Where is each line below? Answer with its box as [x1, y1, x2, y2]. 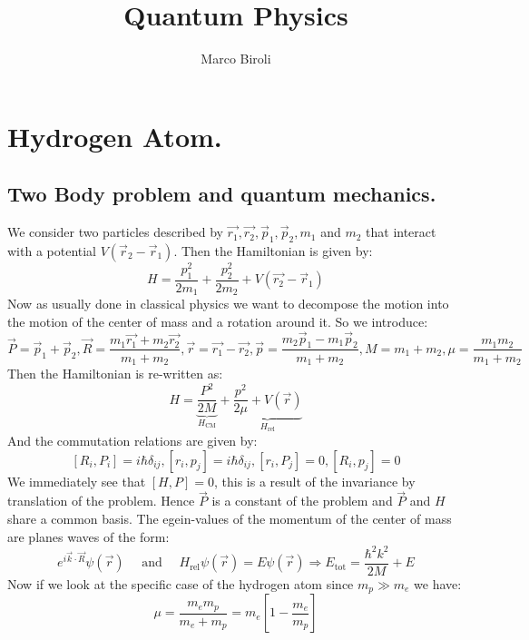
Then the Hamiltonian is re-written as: [7, 363, 223, 382]
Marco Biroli [201, 49, 271, 68]
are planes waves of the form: [7, 527, 170, 546]
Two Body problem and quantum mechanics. [7, 180, 436, 208]
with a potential [7, 241, 97, 260]
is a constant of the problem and [211, 491, 393, 510]
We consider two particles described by [7, 222, 223, 241]
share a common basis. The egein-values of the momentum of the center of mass [7, 508, 452, 527]
